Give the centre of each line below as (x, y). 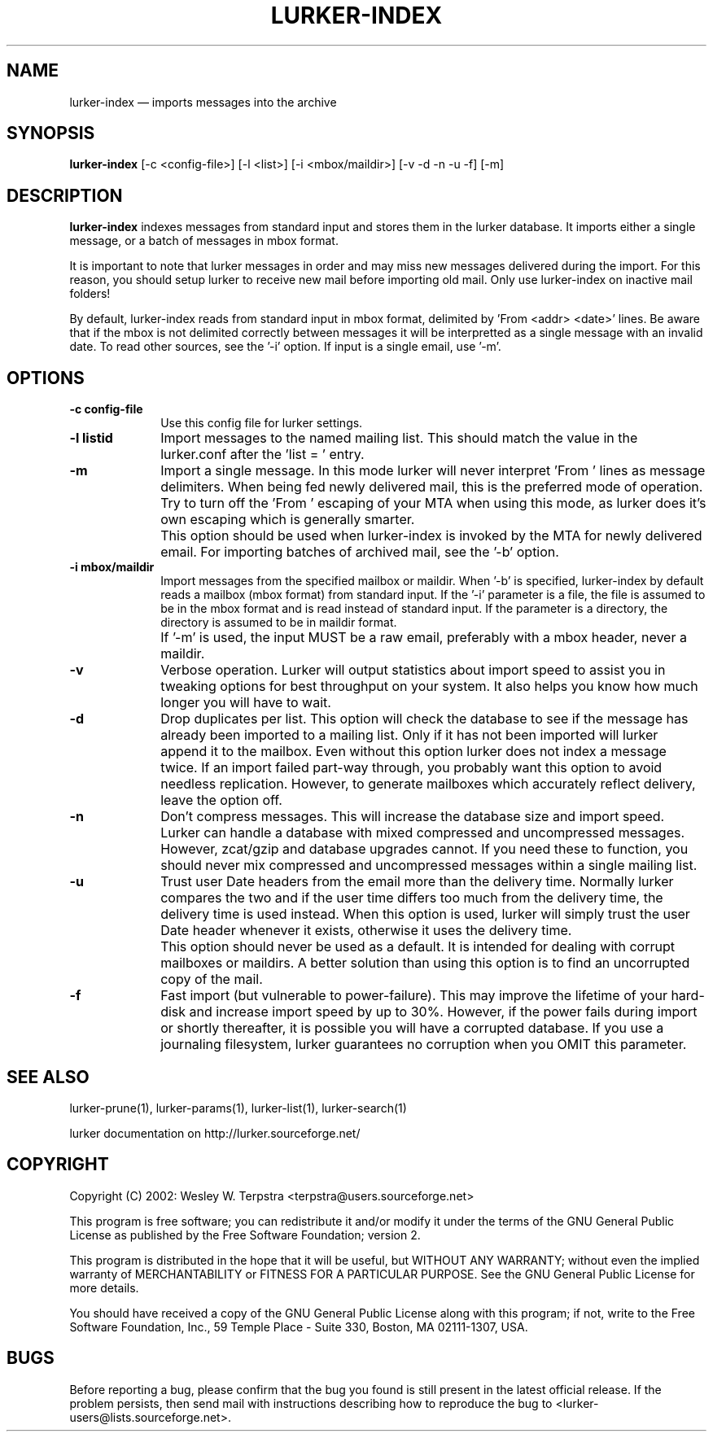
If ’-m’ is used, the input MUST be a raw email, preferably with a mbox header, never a (424, 638)
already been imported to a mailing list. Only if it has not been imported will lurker (409, 735)
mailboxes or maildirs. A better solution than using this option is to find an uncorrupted (425, 963)
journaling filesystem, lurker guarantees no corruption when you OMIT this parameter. (424, 1045)
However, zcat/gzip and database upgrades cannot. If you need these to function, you (424, 849)
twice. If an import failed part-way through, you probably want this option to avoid (411, 768)
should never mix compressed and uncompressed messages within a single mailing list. (429, 865)
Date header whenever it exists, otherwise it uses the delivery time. (366, 931)
